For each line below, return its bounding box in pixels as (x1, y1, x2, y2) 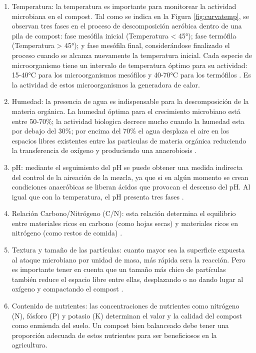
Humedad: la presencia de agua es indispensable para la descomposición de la (11, 96, 249, 106)
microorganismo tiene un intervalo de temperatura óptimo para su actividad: (11, 59, 247, 70)
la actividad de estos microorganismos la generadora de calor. (11, 79, 200, 89)
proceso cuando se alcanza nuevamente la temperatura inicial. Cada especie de (11, 49, 252, 60)
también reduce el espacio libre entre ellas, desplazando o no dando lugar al (11, 273, 243, 284)
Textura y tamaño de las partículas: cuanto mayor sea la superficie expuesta (11, 244, 245, 255)
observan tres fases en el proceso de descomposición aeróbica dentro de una (11, 20, 242, 31)
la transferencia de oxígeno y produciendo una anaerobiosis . (11, 145, 197, 155)
